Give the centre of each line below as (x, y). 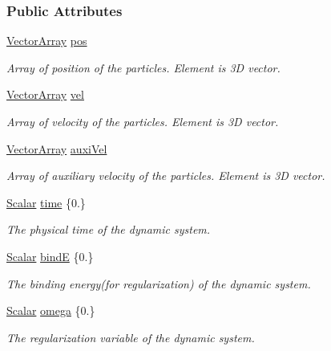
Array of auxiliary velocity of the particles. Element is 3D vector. (166, 175)
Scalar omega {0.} (51, 310)
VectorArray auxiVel (57, 148)
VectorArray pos (47, 41)
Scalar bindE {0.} (50, 256)
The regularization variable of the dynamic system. (131, 337)
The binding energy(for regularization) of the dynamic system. (159, 283)
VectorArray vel (45, 94)
